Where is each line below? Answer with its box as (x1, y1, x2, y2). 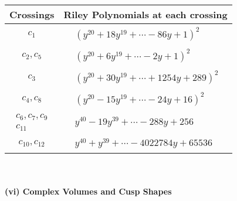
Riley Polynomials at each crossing (63, 8, 228, 21)
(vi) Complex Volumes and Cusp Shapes (5, 185, 172, 197)
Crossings (9, 8, 55, 21)
